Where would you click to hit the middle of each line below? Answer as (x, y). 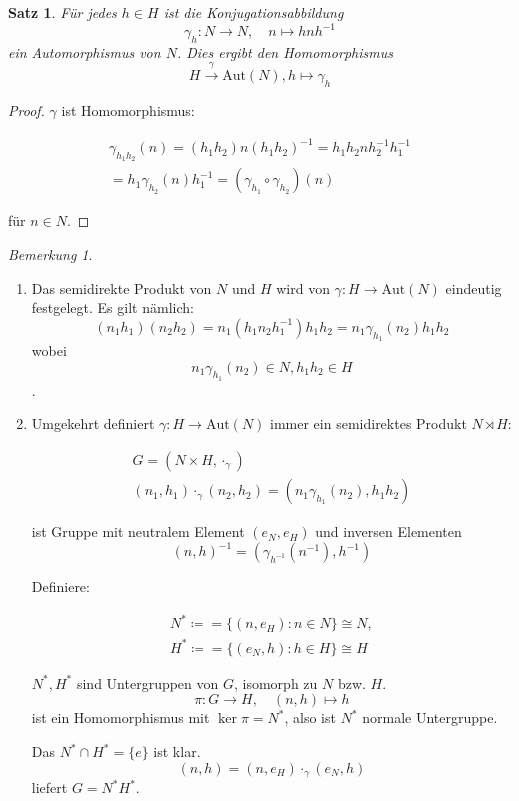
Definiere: (60, 586)
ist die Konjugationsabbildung (253, 12)
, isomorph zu (276, 682)
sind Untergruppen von (147, 682)
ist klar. (177, 751)
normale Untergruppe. (430, 717)
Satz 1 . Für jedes (62, 12)
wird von (303, 287)
